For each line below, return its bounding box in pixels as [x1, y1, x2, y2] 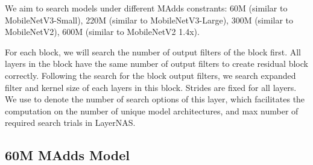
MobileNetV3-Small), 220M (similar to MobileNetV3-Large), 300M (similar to [5, 13, 294, 26]
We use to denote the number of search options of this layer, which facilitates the [5, 93, 305, 105]
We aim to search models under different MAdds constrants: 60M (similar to [5, 2, 288, 14]
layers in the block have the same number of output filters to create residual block [5, 57, 308, 70]
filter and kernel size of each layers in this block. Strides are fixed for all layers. [5, 81, 297, 93]
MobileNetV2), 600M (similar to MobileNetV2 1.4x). [5, 25, 200, 38]
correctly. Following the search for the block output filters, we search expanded [5, 69, 296, 81]
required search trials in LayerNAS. [5, 116, 136, 129]
